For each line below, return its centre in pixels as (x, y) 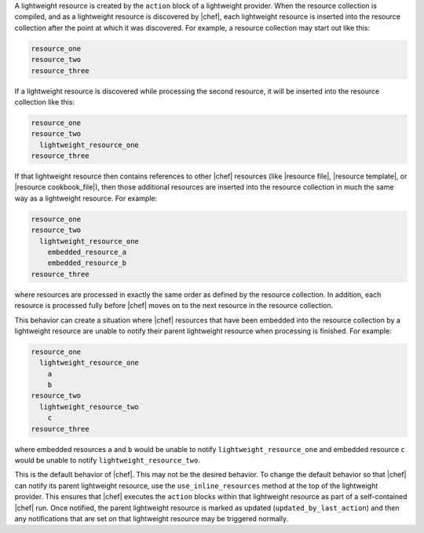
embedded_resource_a (87, 252)
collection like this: (44, 101)
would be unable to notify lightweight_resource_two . (107, 461)
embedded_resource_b (87, 263)
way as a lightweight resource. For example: (86, 198)
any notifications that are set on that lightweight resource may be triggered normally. (152, 518)
